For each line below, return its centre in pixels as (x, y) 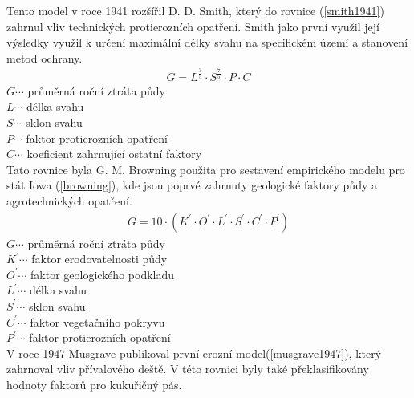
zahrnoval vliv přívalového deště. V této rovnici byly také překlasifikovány (188, 369)
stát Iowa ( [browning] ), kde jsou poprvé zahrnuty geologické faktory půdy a (192, 185)
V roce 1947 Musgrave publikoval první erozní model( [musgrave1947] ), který (194, 353)
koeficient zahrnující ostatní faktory (114, 154)
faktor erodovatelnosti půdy (99, 259)
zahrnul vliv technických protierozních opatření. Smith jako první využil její (193, 26)
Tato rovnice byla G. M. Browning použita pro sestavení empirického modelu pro (206, 169)
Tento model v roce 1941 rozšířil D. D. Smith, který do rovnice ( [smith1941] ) (195, 10)
